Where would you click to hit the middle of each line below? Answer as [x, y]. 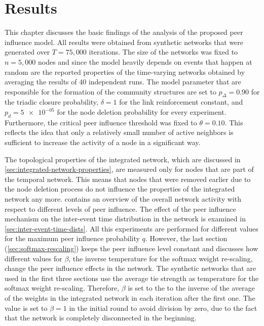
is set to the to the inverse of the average [191, 288]
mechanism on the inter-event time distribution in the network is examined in [125, 219]
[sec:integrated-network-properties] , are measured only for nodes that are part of [129, 169]
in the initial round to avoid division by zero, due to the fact [163, 308]
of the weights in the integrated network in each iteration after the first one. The [130, 297]
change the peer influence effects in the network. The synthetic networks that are [130, 268]
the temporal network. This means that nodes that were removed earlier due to [128, 179]
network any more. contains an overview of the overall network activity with [123, 199]
